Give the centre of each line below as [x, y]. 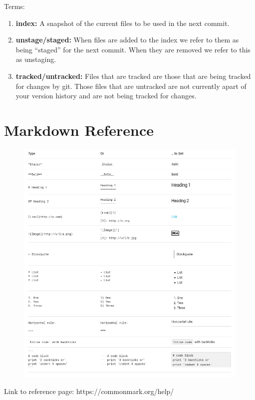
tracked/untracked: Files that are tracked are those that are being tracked [133, 76]
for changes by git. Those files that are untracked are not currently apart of [131, 86]
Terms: [14, 6]
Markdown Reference [79, 130]
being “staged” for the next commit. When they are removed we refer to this [133, 49]
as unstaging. [36, 59]
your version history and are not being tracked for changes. [106, 96]
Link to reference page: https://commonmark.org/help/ [89, 391]
